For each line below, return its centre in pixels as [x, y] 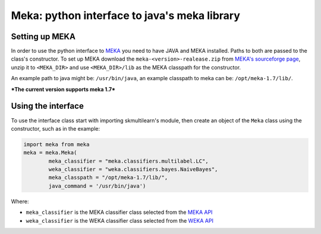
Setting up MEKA [43, 37]
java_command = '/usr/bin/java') [97, 186]
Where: [20, 201]
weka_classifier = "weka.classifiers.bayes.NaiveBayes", [133, 170]
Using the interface [48, 106]
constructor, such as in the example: [56, 128]
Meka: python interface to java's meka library [126, 15]
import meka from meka [56, 144]
